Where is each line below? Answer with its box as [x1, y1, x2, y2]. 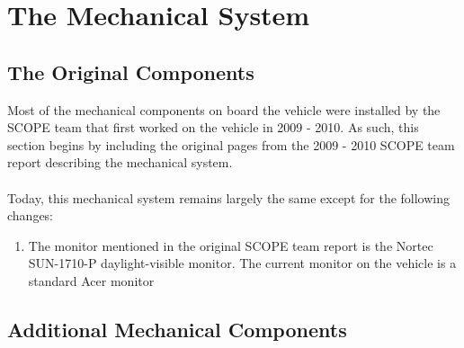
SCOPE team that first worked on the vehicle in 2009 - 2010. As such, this [7, 118, 419, 137]
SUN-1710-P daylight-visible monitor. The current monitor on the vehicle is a [28, 254, 457, 272]
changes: [7, 206, 54, 225]
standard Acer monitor [28, 271, 155, 290]
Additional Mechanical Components [7, 315, 347, 343]
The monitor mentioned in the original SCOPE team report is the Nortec [28, 236, 433, 254]
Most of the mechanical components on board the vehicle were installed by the [7, 100, 441, 119]
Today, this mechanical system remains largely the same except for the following [7, 188, 451, 207]
